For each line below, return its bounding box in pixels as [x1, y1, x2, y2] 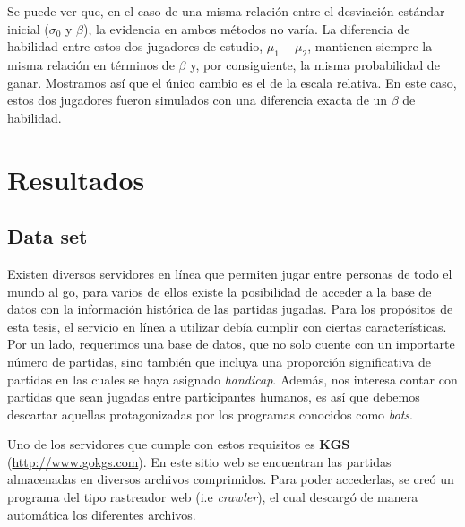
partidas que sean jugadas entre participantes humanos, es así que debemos [7, 387, 420, 406]
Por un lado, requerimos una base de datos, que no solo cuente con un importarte [7, 334, 455, 353]
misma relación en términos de [7, 55, 175, 73]
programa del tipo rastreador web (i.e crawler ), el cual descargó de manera [7, 488, 418, 506]
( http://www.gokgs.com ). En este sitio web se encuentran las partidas [7, 452, 392, 471]
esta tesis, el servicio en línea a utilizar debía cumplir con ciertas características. [7, 316, 447, 335]
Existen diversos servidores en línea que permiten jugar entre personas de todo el [7, 263, 452, 282]
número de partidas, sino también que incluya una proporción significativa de [7, 351, 431, 370]
